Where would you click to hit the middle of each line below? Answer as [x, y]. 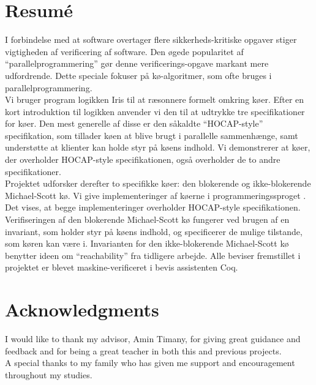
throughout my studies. [49, 374]
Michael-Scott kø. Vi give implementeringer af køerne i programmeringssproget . [156, 195]
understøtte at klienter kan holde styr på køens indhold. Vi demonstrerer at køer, [158, 147]
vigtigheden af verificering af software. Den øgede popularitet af [124, 51]
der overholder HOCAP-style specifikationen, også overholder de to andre [143, 159]
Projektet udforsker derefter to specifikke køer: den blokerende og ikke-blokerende [158, 183]
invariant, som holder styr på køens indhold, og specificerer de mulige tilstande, [154, 231]
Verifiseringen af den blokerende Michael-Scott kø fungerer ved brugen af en [147, 219]
